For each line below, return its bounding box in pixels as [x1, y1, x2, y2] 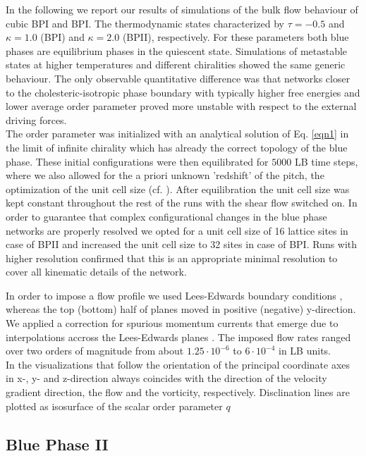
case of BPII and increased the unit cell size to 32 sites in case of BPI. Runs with [6, 237, 358, 252]
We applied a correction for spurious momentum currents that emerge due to [6, 316, 338, 331]
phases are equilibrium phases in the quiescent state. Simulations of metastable [6, 43, 348, 58]
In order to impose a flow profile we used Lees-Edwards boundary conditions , [6, 288, 343, 302]
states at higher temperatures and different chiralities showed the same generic [6, 57, 346, 72]
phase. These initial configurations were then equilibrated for [6, 154, 269, 168]
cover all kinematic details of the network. [6, 264, 187, 279]
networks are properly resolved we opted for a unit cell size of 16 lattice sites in [6, 223, 348, 238]
